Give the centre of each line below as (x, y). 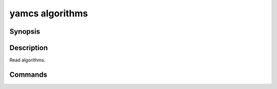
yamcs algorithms (49, 13)
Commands (28, 74)
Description (29, 48)
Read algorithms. (27, 60)
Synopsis (25, 31)
